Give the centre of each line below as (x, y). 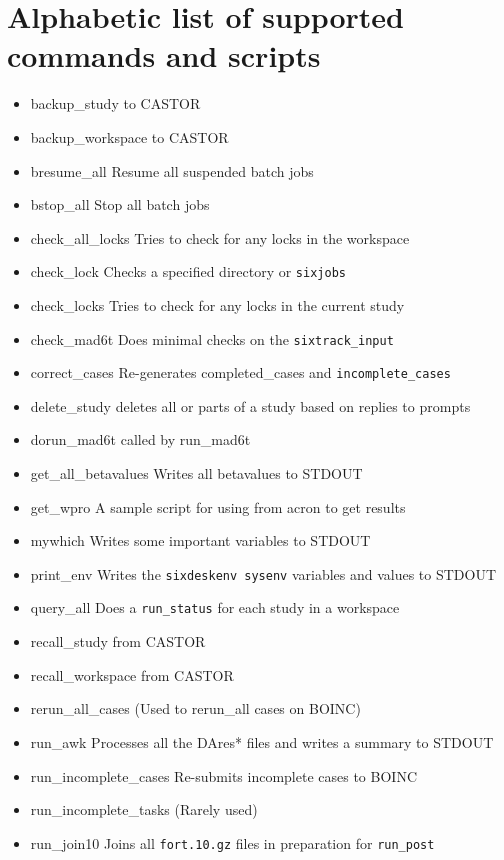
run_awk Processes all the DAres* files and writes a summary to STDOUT (262, 741)
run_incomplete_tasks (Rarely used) (144, 809)
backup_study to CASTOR (115, 103)
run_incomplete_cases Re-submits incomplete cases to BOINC (223, 775)
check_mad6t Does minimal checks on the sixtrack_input (212, 338)
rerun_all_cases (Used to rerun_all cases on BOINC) (195, 708)
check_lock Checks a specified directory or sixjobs (188, 271)
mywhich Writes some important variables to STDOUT (200, 540)
